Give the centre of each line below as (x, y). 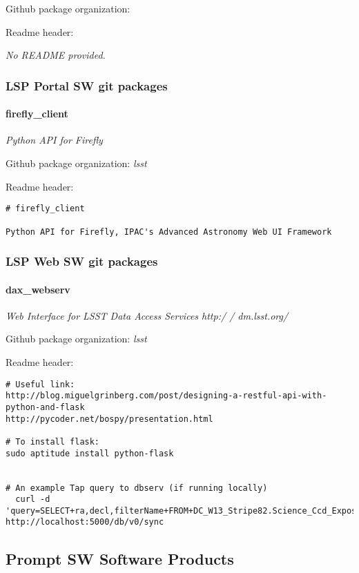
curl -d (33, 499)
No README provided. (56, 55)
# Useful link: (40, 384)
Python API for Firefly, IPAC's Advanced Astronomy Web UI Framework (169, 232)
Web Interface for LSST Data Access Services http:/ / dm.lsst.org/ (147, 315)
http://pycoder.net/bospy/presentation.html (109, 419)
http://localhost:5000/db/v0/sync (85, 522)
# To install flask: (53, 441)
